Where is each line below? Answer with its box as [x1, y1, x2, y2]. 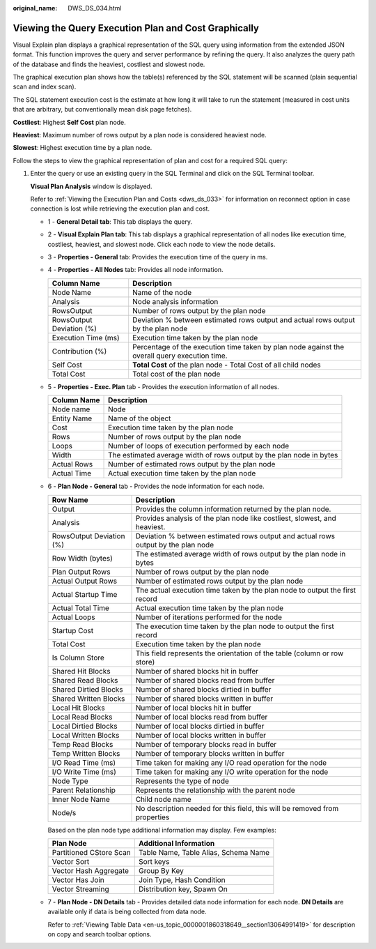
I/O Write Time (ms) [52, 767, 116, 777]
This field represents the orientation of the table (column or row [135, 648, 344, 658]
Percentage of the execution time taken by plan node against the [132, 342, 345, 351]
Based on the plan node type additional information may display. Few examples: [47, 826, 276, 834]
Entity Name [52, 413, 93, 423]
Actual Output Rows [52, 576, 118, 586]
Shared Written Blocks [52, 694, 125, 704]
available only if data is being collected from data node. [47, 907, 207, 916]
